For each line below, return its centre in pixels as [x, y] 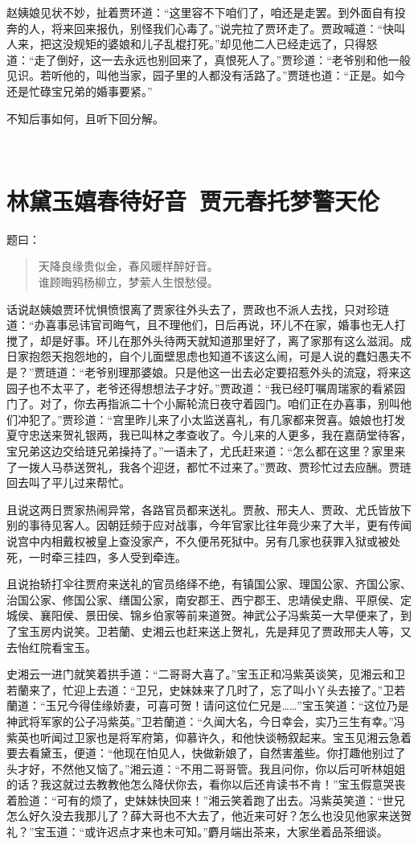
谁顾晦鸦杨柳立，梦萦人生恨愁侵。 [128, 282]
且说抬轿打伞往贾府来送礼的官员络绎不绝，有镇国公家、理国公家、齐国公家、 [209, 584]
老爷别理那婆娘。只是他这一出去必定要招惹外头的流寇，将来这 [248, 372]
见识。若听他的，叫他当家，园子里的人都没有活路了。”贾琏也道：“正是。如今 [206, 75]
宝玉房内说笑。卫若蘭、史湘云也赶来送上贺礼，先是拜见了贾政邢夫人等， [209, 631]
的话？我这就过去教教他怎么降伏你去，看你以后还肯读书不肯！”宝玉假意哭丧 [206, 784]
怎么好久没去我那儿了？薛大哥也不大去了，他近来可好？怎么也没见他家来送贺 [209, 816]
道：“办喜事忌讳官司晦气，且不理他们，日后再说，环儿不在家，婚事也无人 [201, 325]
